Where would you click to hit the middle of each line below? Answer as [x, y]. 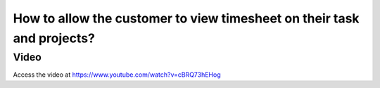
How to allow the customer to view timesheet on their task [186, 18]
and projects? [54, 38]
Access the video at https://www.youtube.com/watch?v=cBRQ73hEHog [117, 75]
